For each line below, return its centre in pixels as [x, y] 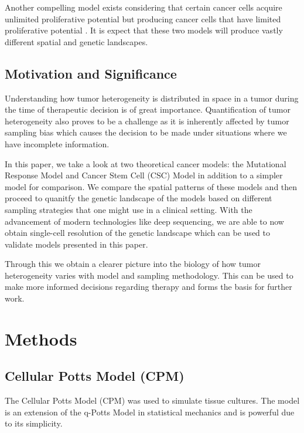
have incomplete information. [57, 143]
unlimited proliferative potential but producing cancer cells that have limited [143, 18]
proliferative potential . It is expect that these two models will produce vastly [144, 30]
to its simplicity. [34, 423]
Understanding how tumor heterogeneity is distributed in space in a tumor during [152, 98]
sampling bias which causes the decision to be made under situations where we [146, 132]
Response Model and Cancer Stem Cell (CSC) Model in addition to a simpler [144, 175]
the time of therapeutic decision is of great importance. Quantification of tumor [148, 109]
